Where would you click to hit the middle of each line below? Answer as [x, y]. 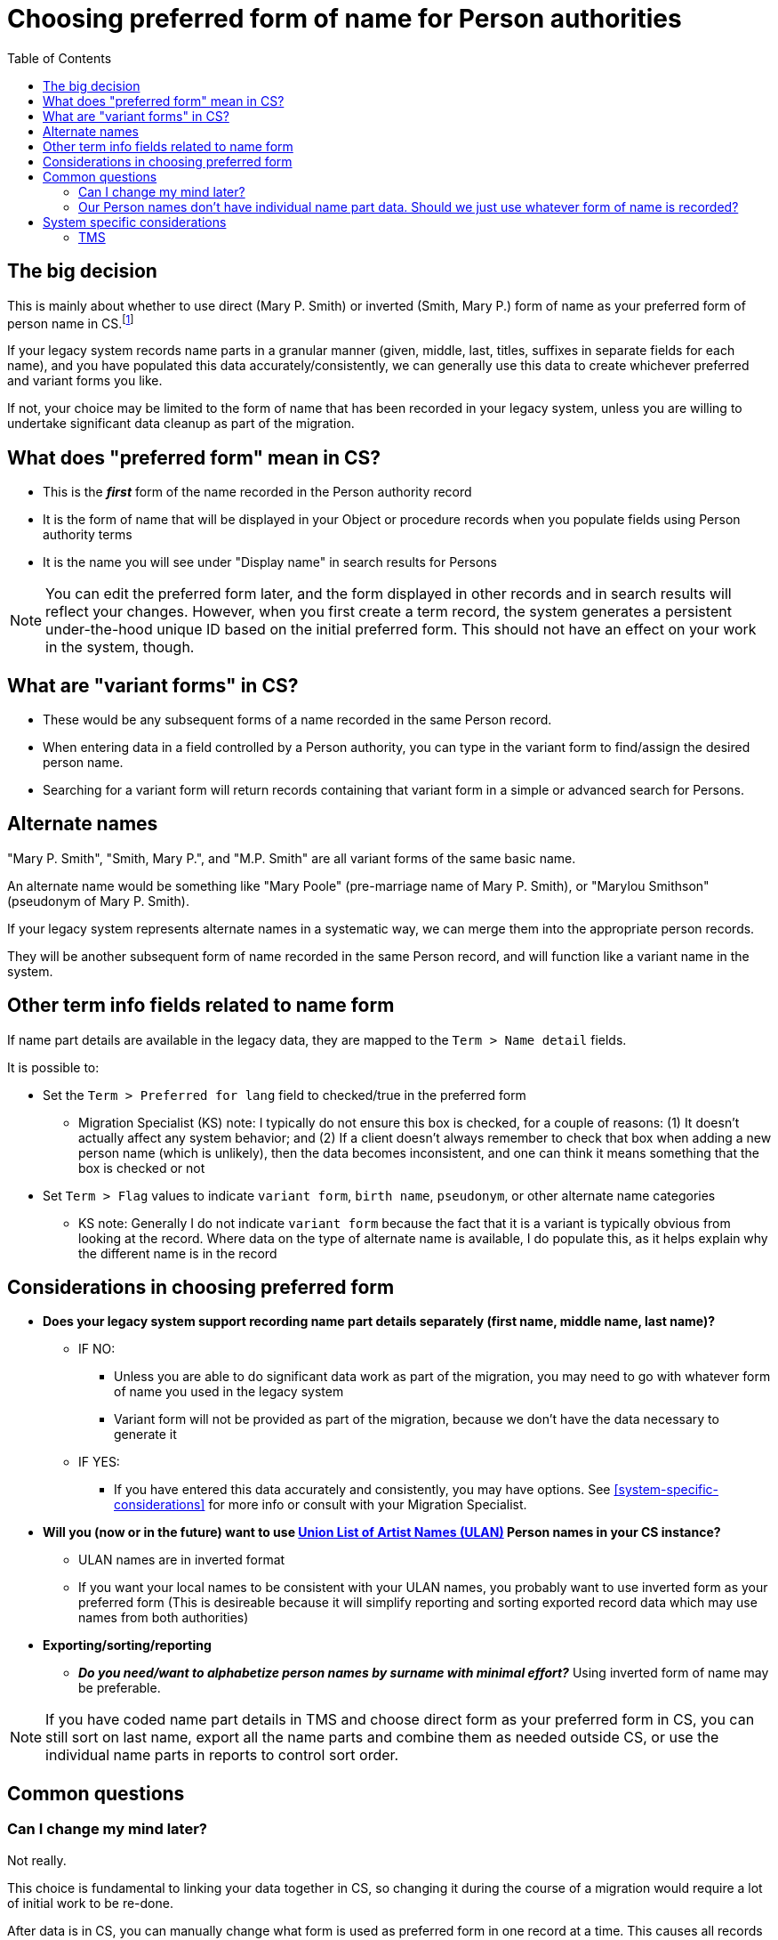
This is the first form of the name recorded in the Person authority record [257, 492]
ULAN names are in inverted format [182, 1560]
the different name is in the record [178, 1253]
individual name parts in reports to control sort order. [222, 1755]
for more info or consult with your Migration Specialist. [368, 1505]
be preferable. [120, 1688]
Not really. [37, 1860]
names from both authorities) [164, 1618]
